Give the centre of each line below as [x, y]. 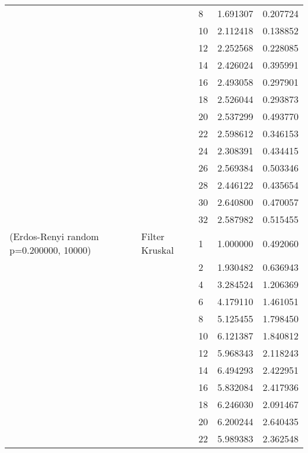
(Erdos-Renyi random [54, 236]
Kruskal [158, 250]
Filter [153, 236]
